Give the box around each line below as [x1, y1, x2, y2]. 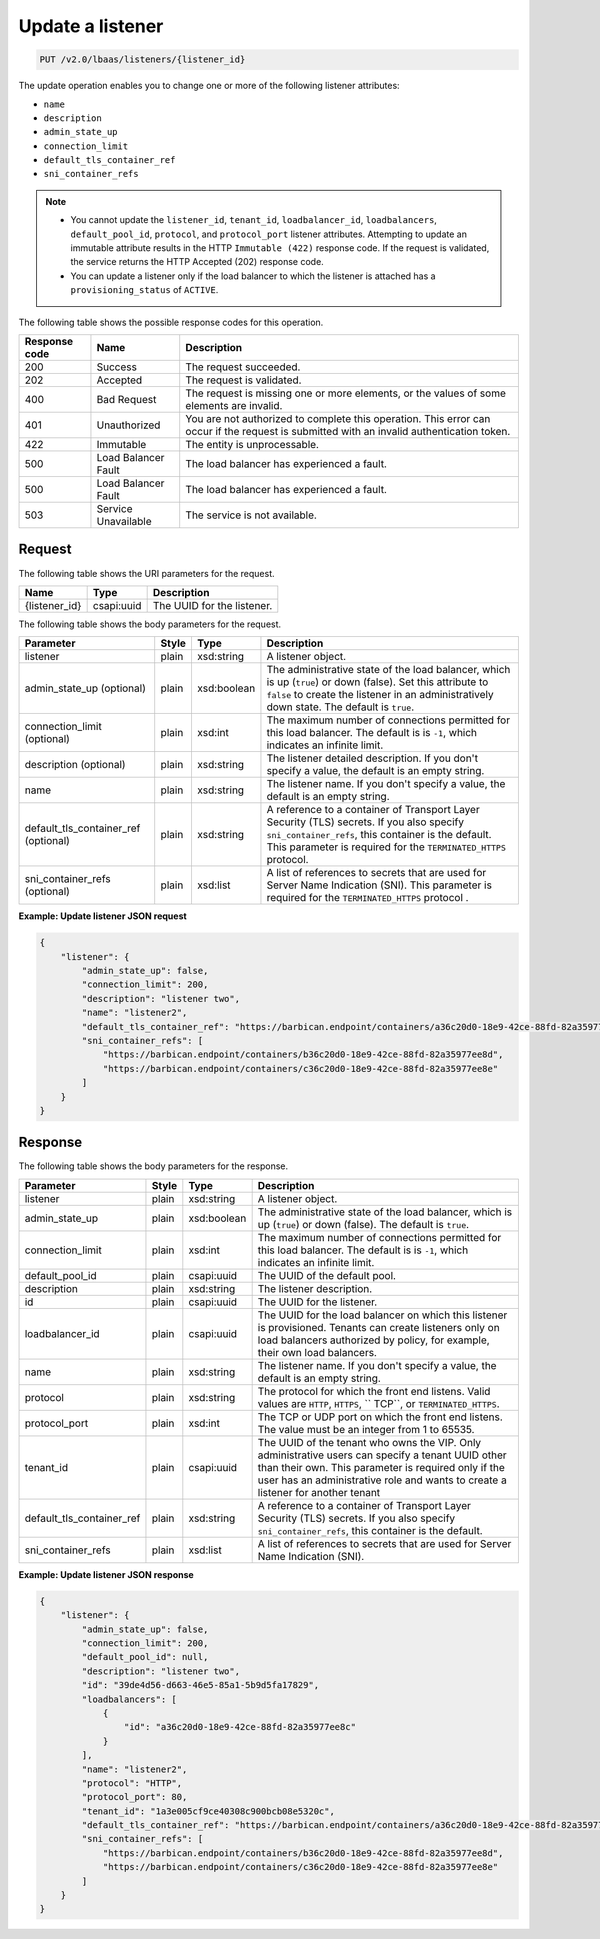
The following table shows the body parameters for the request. [18, 618, 282, 630]
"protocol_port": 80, [81, 1791, 188, 1803]
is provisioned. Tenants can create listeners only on [257, 1320, 500, 1334]
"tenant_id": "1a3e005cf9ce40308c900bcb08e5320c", [81, 1805, 335, 1817]
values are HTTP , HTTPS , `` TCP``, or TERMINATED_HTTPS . [257, 1396, 500, 1410]
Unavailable [96, 514, 152, 528]
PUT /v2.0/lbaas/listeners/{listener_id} [39, 54, 246, 65]
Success [96, 360, 137, 374]
